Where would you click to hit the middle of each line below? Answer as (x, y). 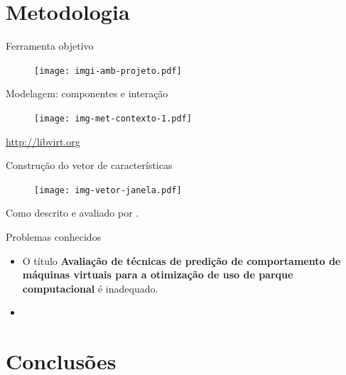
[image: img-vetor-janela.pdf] (108, 190)
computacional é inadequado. (90, 288)
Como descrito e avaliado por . (72, 213)
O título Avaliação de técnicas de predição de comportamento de (182, 260)
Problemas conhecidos (54, 237)
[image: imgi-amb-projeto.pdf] (108, 71)
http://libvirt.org (43, 141)
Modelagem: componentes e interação (87, 93)
